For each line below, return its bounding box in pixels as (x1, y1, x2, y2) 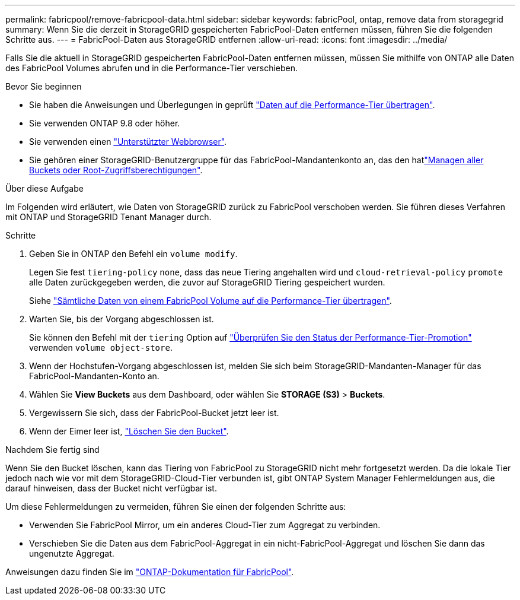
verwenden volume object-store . (29, 342, 173, 353)
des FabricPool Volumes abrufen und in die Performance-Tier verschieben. (5, 63, 298, 73)
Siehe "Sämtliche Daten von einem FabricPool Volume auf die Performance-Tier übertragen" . (29, 296, 392, 306)
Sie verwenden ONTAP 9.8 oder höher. (29, 118, 180, 128)
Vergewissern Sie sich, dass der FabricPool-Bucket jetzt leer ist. (29, 408, 279, 418)
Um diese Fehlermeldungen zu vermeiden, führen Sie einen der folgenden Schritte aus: (5, 501, 346, 512)
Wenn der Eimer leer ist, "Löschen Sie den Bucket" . (29, 426, 229, 436)
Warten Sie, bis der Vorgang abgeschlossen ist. (29, 314, 214, 324)
